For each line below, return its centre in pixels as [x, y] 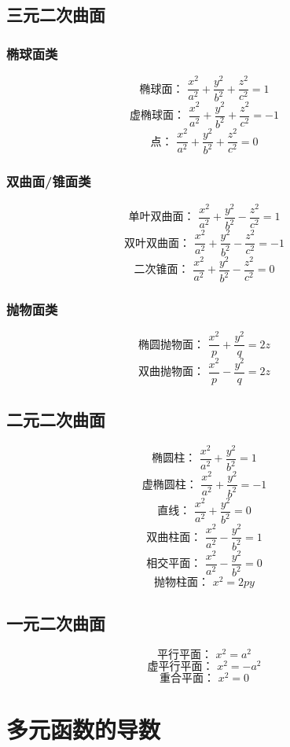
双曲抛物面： [171, 372]
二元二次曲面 [56, 419]
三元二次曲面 [56, 15]
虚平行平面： [180, 666]
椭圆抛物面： [171, 345]
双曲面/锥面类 [49, 181]
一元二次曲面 [56, 622]
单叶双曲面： [162, 217]
